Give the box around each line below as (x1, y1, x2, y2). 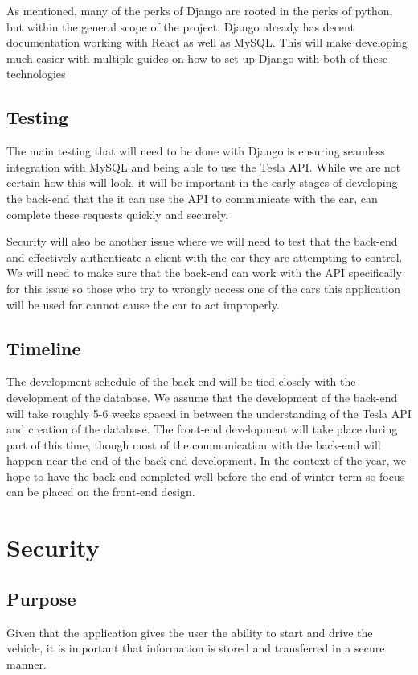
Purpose (6, 586, 76, 611)
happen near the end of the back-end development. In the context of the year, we (6, 452, 407, 469)
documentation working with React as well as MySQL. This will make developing (6, 34, 408, 51)
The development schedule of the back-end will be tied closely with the (6, 373, 356, 390)
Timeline (6, 335, 81, 360)
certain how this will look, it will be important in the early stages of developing (6, 174, 398, 191)
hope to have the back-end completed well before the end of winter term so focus (6, 467, 405, 484)
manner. (6, 655, 47, 672)
